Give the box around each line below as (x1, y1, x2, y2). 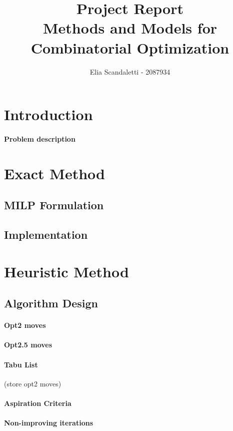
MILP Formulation (4, 197, 104, 213)
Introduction (4, 104, 93, 125)
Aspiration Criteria (4, 397, 71, 408)
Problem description (4, 133, 75, 144)
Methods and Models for (42, 18, 217, 38)
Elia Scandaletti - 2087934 (89, 66, 170, 77)
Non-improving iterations (4, 417, 93, 428)
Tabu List (4, 359, 38, 369)
